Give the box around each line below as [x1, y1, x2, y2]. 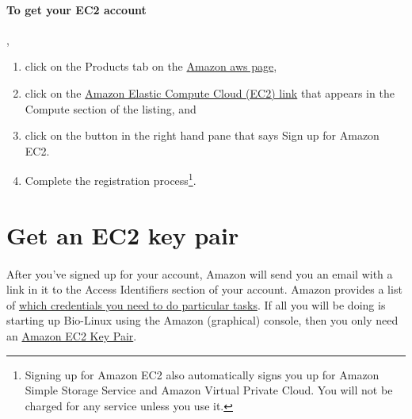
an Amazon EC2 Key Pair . [6, 327, 137, 344]
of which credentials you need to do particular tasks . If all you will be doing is [6, 296, 386, 313]
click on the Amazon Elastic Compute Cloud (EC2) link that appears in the [25, 84, 395, 101]
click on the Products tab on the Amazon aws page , [25, 58, 277, 75]
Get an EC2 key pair [6, 218, 239, 251]
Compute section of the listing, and [25, 100, 196, 117]
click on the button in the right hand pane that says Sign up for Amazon [25, 127, 380, 144]
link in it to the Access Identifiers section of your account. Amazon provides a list [6, 281, 402, 298]
